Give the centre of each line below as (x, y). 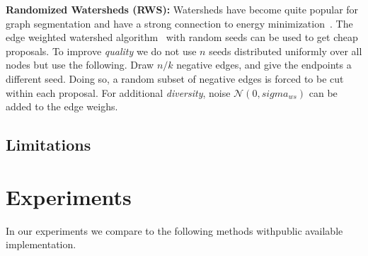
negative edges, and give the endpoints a (264, 65)
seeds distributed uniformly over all (286, 51)
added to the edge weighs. (62, 106)
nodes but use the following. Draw (80, 65)
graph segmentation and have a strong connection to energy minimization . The (179, 23)
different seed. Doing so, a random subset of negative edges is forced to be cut (175, 78)
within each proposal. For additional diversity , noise (118, 92)
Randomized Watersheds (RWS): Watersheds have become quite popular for (182, 9)
